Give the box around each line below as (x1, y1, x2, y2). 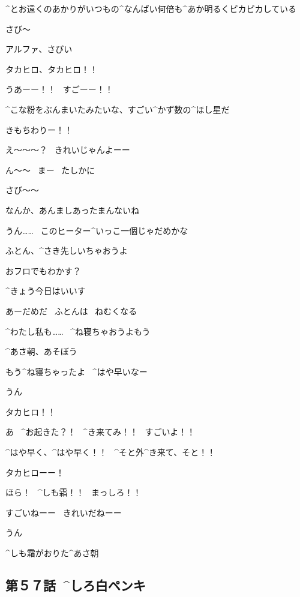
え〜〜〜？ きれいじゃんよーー (5, 143, 130, 156)
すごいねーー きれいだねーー (5, 506, 122, 518)
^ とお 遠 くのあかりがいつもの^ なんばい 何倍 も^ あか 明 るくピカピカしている (5, 2, 296, 14)
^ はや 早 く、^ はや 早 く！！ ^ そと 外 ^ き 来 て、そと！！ (5, 446, 216, 458)
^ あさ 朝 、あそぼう (5, 345, 77, 358)
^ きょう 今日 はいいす (5, 284, 86, 297)
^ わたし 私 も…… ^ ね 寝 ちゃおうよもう (5, 325, 151, 337)
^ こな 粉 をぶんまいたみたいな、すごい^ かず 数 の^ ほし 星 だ (5, 103, 230, 115)
